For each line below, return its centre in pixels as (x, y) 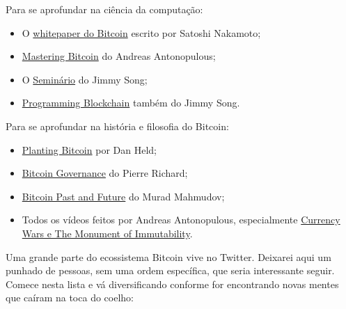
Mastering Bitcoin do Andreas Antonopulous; (119, 56)
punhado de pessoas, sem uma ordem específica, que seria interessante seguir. (170, 270)
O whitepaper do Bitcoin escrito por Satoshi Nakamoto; (141, 32)
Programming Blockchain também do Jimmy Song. (131, 103)
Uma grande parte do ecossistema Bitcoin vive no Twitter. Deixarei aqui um (168, 256)
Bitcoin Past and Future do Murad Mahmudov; (123, 196)
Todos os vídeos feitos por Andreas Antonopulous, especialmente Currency (181, 220)
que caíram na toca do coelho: (70, 298)
